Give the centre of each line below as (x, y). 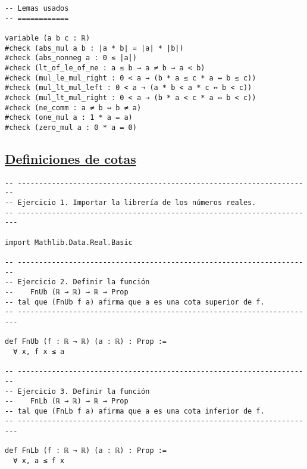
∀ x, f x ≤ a (39, 351)
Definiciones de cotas (71, 158)
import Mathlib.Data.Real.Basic (69, 242)
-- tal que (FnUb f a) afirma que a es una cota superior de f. (135, 302)
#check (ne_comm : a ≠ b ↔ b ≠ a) (73, 108)
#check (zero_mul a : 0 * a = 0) (71, 127)
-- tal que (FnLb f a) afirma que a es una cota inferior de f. (135, 411)
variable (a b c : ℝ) (48, 38)
